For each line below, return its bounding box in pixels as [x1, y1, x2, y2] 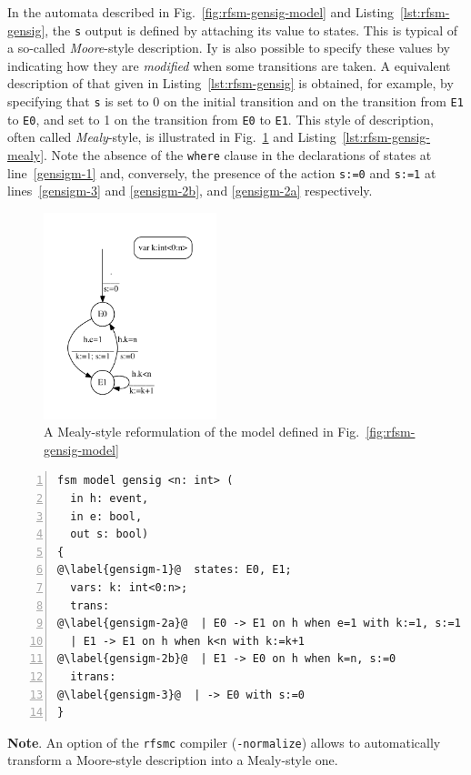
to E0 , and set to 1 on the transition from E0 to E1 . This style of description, [7, 109, 434, 128]
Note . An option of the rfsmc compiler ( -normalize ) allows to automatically [7, 732, 441, 751]
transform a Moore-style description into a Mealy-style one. [7, 750, 338, 770]
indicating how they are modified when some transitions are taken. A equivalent [7, 55, 451, 75]
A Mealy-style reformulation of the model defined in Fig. [44, 422, 360, 441]
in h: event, [70, 491, 149, 505]
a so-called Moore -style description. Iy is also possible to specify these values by [7, 38, 450, 57]
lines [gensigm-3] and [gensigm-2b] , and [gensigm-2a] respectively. [7, 181, 373, 200]
